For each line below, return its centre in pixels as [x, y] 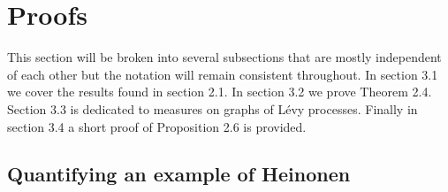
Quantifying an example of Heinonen [179, 174]
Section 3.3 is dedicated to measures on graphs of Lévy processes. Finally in [213, 108]
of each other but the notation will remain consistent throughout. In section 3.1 [223, 74]
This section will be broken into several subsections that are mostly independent [224, 57]
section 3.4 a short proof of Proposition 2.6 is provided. [157, 126]
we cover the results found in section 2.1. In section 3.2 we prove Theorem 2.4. [220, 92]
